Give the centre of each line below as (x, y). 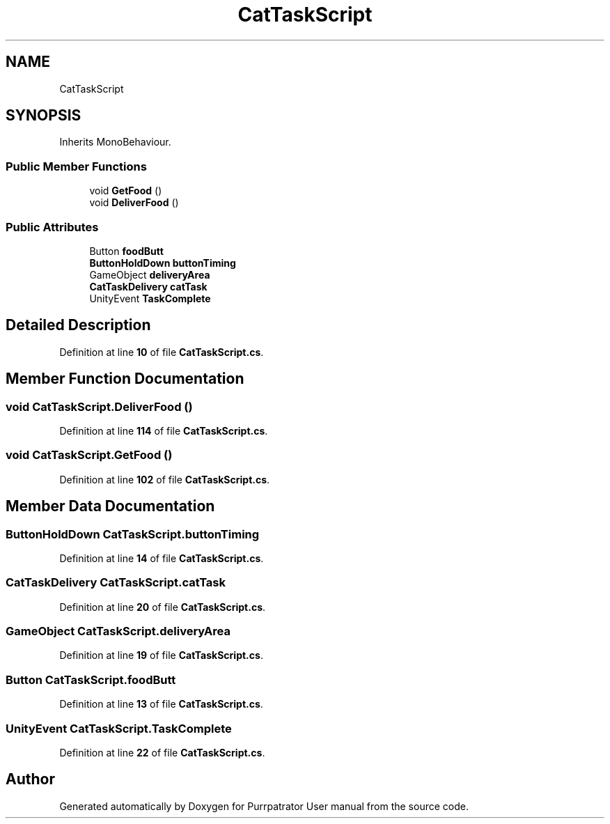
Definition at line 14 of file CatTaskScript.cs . (162, 558)
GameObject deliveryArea (150, 274)
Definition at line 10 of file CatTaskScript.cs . (162, 352)
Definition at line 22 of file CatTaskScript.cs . (162, 752)
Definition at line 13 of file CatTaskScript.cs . (161, 704)
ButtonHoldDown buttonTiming (163, 263)
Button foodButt (126, 251)
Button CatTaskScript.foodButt (91, 679)
